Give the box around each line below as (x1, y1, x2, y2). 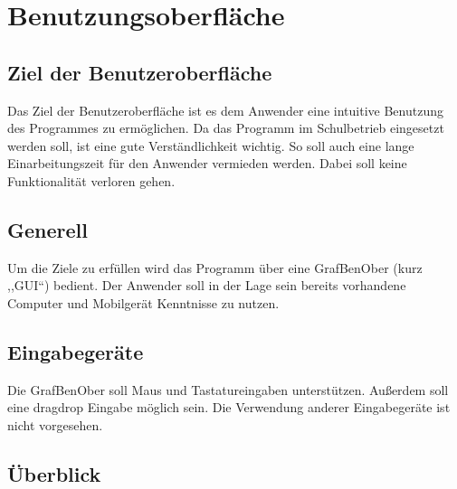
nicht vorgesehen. (7, 415, 103, 434)
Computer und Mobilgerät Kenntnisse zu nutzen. (7, 293, 280, 312)
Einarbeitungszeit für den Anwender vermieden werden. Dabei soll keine (7, 154, 407, 173)
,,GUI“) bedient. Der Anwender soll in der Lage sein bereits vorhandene (7, 276, 406, 295)
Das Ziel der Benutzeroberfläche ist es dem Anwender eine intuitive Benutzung (7, 100, 443, 119)
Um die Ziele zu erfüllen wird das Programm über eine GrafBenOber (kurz (7, 258, 423, 277)
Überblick (7, 459, 101, 487)
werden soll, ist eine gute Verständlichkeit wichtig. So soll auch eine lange (7, 136, 414, 155)
